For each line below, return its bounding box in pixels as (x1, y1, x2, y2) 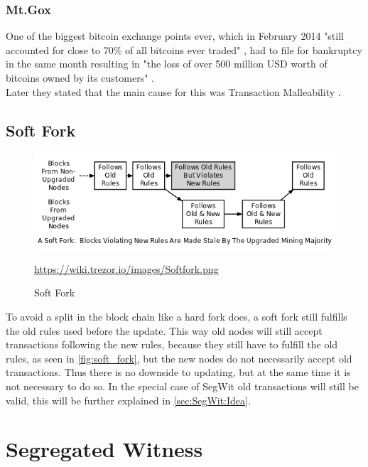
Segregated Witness (6, 434, 203, 463)
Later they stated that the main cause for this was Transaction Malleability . (6, 84, 341, 99)
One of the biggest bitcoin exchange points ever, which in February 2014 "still (6, 28, 344, 43)
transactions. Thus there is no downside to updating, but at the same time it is (6, 365, 351, 380)
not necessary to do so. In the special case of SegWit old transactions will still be (6, 378, 359, 393)
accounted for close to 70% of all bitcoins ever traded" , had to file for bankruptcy (6, 42, 362, 57)
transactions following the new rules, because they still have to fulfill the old (6, 337, 338, 352)
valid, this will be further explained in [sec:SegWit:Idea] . (6, 392, 251, 407)
